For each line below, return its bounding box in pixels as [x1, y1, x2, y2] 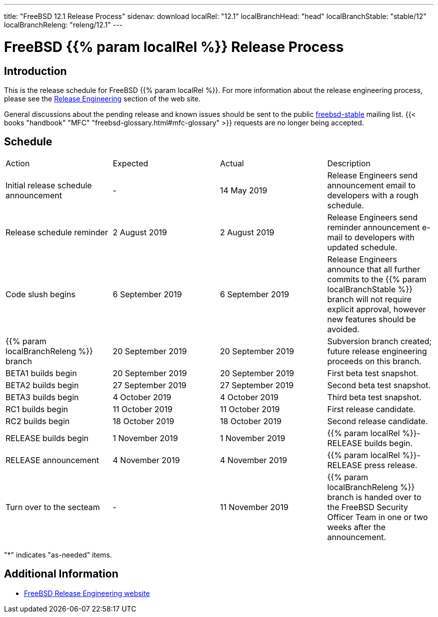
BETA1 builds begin [5, 368, 77, 378]
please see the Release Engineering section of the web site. [4, 94, 200, 103]
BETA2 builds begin [5, 380, 79, 390]
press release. [364, 460, 417, 470]
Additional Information [4, 568, 118, 581]
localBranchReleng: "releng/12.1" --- [4, 20, 123, 29]
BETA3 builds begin [5, 392, 79, 402]
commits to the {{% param [327, 274, 426, 284]
